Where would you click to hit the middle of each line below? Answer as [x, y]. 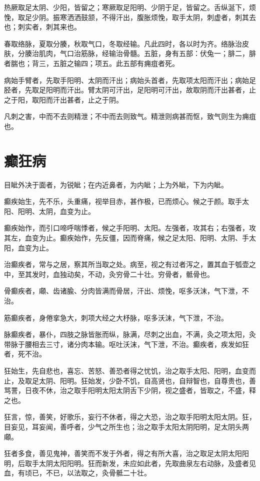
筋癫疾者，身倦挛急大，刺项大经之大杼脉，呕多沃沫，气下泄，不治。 [116, 317]
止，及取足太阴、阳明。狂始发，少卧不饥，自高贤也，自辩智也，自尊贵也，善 [130, 380]
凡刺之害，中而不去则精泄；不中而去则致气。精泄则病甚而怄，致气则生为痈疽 [130, 116]
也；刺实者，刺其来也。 [42, 27]
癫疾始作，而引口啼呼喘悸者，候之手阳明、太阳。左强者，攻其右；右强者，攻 [130, 228]
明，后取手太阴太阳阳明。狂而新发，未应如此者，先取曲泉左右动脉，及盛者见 [130, 463]
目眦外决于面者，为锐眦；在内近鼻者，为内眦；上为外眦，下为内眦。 [116, 184]
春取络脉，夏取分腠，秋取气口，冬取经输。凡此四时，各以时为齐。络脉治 [123, 43]
